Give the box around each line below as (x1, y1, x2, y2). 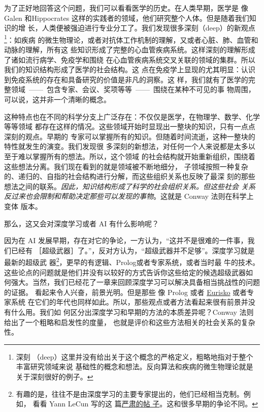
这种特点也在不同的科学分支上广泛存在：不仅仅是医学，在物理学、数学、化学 (4, 111, 260, 122)
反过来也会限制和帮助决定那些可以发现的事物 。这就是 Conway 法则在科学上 (4, 191, 254, 201)
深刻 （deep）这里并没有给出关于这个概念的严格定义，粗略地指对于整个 (16, 351, 253, 362)
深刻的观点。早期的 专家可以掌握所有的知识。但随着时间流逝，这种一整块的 (4, 131, 255, 141)
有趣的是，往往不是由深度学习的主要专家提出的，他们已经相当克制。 (16, 388, 244, 399)
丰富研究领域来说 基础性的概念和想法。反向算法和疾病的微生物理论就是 (16, 361, 253, 372)
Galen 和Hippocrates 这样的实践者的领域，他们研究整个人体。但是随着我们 (4, 12, 249, 23)
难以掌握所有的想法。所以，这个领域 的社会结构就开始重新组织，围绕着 (18, 151, 255, 161)
